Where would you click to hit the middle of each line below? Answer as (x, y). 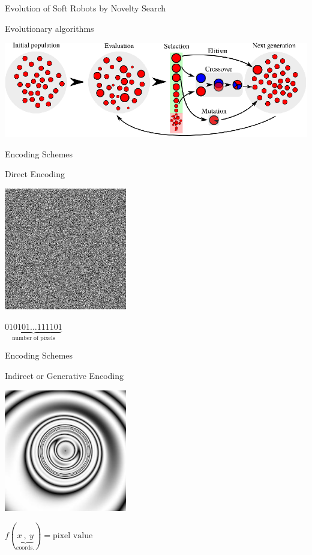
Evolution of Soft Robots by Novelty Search (85, 8)
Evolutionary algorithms (49, 28)
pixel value (73, 536)
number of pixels (34, 338)
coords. (25, 548)
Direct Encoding (35, 174)
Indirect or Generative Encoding (64, 375)
